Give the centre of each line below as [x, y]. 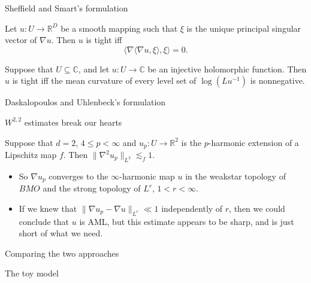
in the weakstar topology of [235, 176]
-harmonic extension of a [253, 142]
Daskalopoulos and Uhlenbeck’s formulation [85, 102]
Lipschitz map [31, 155]
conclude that [44, 221]
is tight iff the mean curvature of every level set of [104, 80]
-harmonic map [147, 176]
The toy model [32, 273]
